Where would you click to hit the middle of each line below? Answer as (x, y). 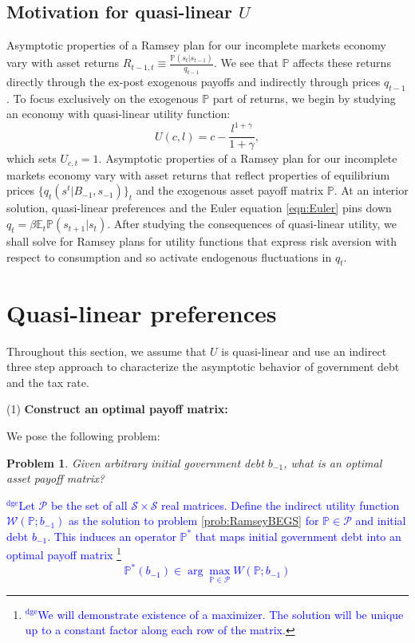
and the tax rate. (48, 382)
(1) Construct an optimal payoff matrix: (117, 409)
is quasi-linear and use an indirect (304, 351)
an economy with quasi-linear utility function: (119, 114)
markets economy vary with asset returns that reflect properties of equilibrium (198, 174)
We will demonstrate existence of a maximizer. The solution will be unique (221, 614)
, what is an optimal (333, 462)
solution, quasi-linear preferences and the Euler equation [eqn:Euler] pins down (199, 208)
